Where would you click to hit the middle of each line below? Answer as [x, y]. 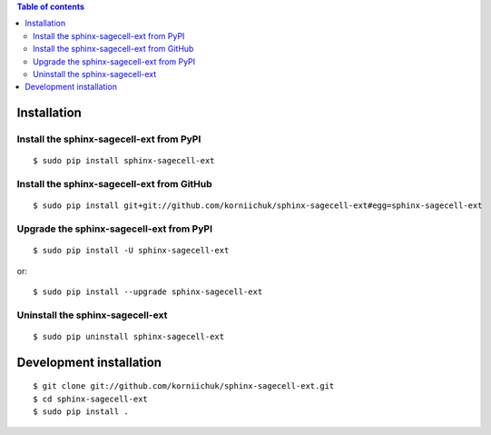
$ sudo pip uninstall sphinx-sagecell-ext [129, 336]
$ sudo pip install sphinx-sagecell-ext [124, 161]
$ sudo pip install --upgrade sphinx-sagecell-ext [148, 292]
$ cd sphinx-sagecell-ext [91, 399]
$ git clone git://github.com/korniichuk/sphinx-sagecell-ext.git [184, 386]
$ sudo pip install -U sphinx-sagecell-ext [131, 251]
